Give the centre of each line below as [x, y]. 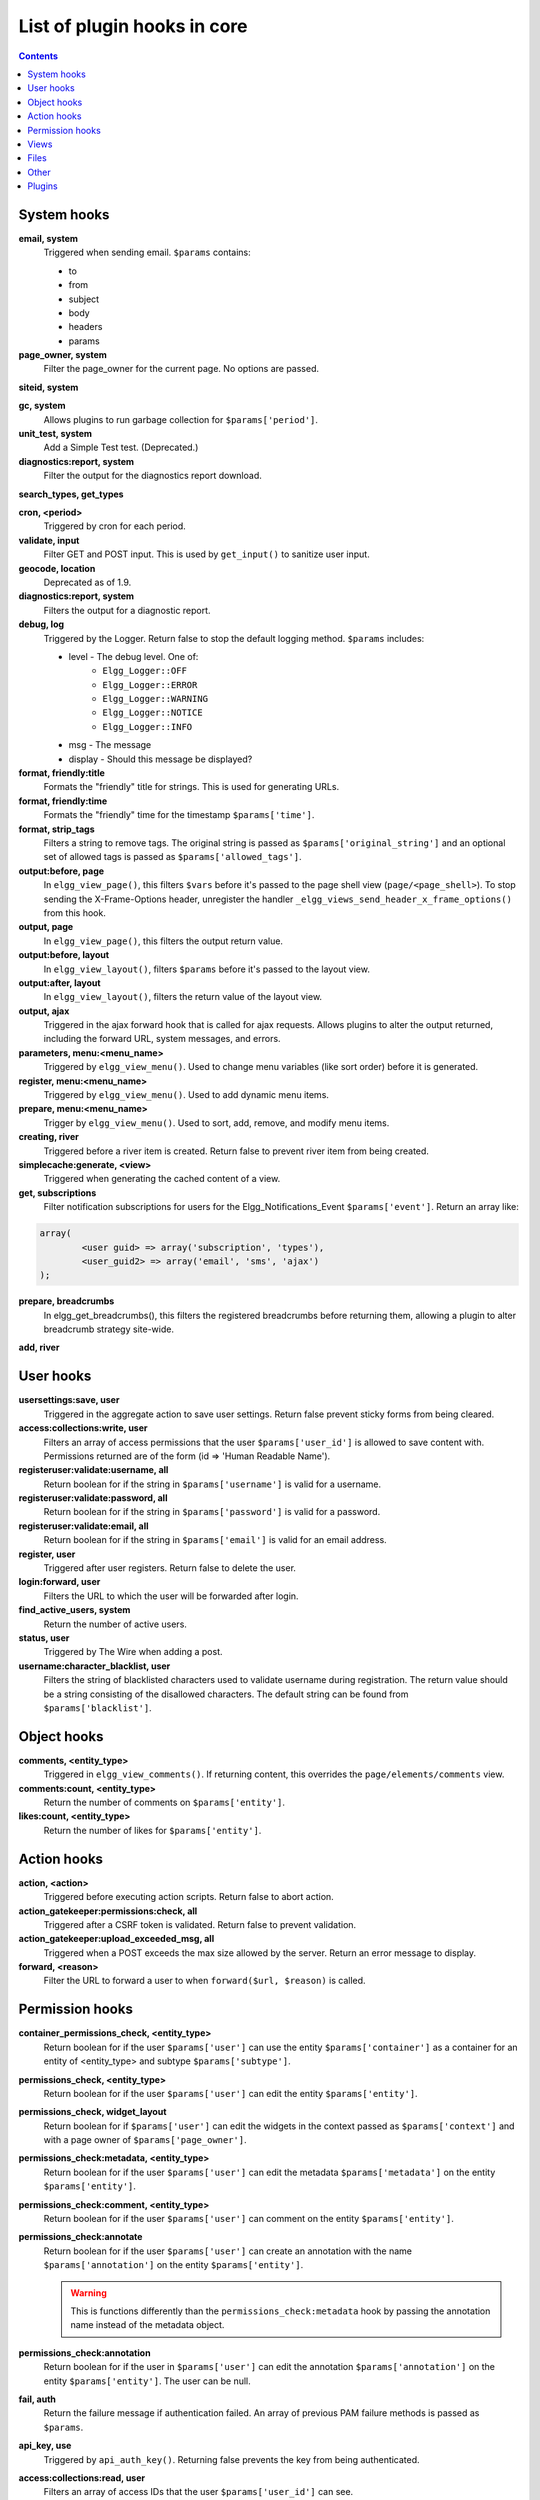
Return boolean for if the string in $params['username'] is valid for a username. [212, 1484]
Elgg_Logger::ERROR [150, 684]
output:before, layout [64, 955]
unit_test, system [55, 434]
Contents [38, 56]
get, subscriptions [57, 1192]
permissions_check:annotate [80, 2237]
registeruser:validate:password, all [93, 1498]
